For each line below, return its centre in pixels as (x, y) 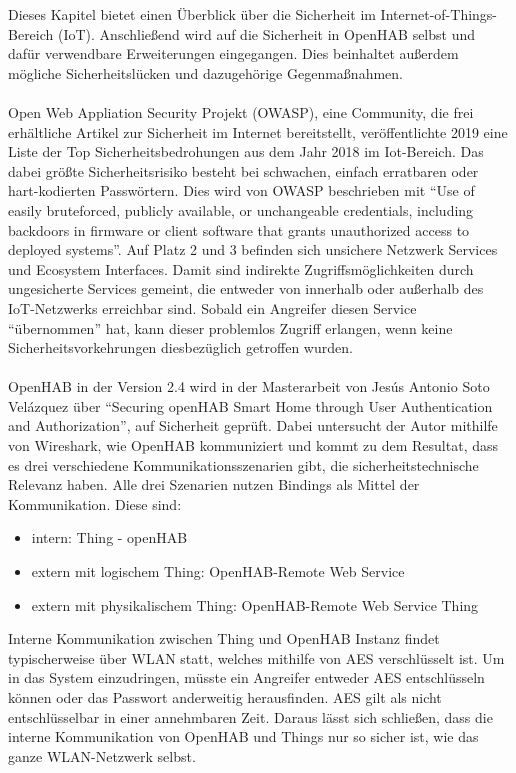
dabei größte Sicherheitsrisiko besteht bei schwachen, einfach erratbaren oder (243, 170)
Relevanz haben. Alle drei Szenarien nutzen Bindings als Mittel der (214, 484)
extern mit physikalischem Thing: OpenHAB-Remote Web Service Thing (255, 604)
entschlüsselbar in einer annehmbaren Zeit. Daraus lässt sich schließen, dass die (250, 716)
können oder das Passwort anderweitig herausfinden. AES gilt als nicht (225, 697)
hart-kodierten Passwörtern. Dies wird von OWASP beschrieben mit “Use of (241, 190)
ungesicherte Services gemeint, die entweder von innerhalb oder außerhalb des (246, 288)
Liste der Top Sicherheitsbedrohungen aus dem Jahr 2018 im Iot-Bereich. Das (246, 151)
